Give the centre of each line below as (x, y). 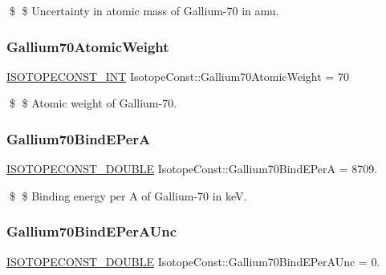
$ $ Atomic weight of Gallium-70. (93, 103)
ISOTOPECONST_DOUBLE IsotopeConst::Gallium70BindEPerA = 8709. (192, 169)
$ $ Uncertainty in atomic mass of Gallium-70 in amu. (144, 10)
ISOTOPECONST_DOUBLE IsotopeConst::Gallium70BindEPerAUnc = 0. (193, 261)
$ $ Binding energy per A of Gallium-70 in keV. (128, 195)
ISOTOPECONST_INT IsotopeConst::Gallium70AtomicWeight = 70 (178, 76)
